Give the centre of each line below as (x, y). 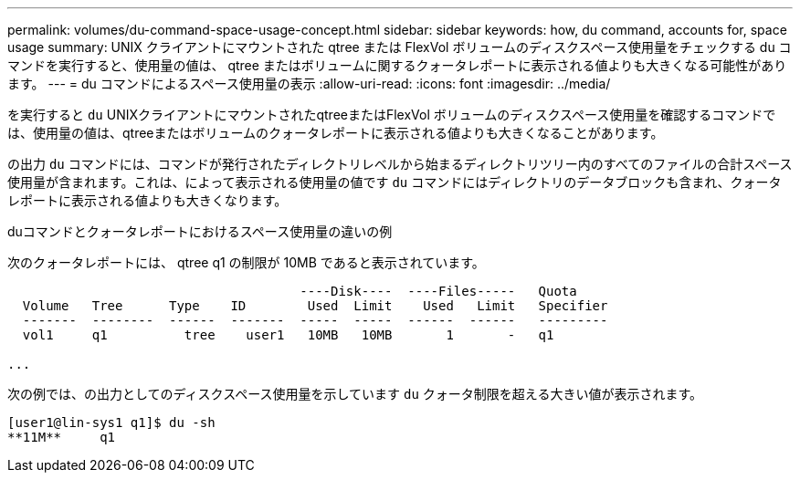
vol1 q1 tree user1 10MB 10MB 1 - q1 (288, 335)
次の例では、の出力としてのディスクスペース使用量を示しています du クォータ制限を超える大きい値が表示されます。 (355, 394)
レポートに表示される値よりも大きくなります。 (147, 200)
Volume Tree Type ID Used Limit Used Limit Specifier (315, 306)
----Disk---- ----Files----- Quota (438, 291)
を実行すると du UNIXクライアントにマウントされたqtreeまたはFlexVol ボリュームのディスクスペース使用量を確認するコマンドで (392, 115)
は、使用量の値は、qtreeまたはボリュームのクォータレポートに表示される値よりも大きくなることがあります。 (336, 133)
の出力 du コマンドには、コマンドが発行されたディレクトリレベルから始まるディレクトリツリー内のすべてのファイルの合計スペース (400, 164)
